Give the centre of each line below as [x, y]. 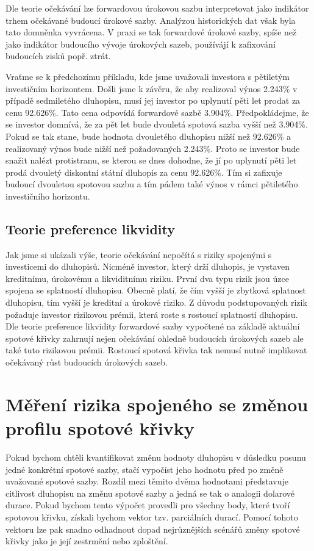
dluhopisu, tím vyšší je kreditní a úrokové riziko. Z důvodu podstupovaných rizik [156, 302]
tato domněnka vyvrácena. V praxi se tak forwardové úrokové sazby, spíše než [151, 32]
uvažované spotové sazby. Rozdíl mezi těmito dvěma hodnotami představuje [147, 481]
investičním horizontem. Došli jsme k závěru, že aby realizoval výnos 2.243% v [152, 88]
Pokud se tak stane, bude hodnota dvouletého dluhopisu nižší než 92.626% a [148, 136]
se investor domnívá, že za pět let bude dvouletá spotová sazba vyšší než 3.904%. [157, 124]
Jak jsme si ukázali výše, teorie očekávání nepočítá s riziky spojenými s [139, 254]
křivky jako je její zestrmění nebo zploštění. [87, 541]
